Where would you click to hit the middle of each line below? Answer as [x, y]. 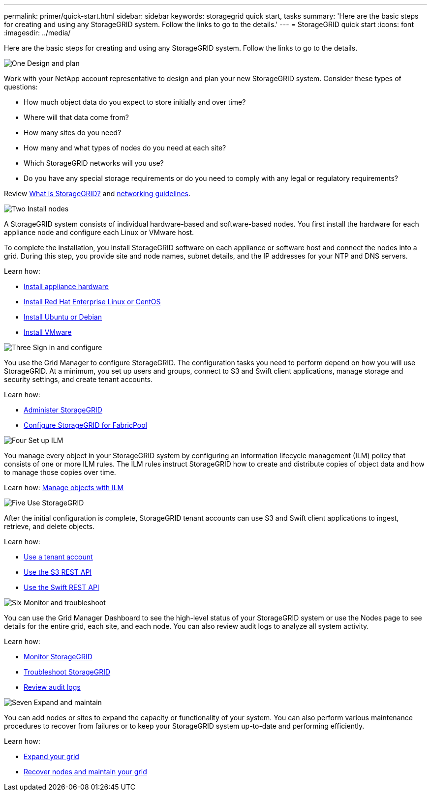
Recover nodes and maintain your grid [85, 772]
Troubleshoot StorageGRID [67, 672]
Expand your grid [51, 756]
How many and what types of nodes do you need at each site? [125, 148]
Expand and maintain [68, 702]
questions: [21, 87]
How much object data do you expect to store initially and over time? [135, 102]
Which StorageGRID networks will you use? [94, 163]
